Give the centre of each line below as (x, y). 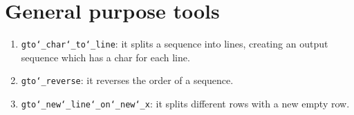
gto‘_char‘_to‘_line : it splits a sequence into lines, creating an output (175, 44)
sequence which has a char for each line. (105, 57)
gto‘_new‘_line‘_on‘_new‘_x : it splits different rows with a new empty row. (185, 104)
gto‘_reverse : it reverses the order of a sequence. (127, 80)
